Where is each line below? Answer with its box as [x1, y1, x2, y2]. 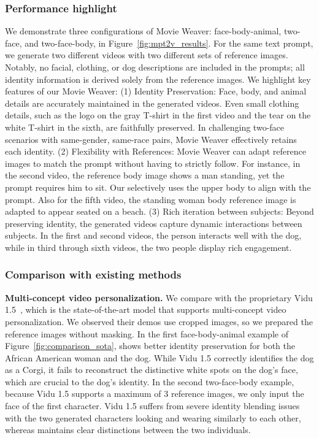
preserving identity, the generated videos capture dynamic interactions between [5, 217, 302, 229]
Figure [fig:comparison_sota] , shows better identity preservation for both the [5, 339, 295, 352]
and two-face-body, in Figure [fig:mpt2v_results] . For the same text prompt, [25, 36, 313, 49]
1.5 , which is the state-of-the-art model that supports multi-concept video [5, 303, 286, 316]
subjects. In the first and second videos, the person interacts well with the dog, [5, 229, 302, 242]
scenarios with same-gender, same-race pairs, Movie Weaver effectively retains [5, 133, 297, 145]
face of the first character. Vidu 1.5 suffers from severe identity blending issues [5, 399, 300, 412]
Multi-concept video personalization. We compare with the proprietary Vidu [5, 291, 313, 304]
